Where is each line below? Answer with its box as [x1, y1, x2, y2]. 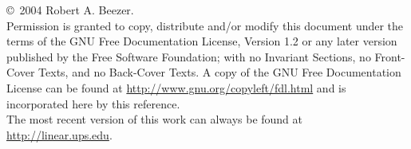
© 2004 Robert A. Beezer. [6, 2, 134, 18]
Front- [374, 48, 405, 65]
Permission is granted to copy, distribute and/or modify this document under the [6, 17, 404, 33]
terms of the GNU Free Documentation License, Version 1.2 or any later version [6, 33, 397, 49]
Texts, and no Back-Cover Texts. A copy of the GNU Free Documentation [38, 64, 401, 80]
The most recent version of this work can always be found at [6, 111, 302, 127]
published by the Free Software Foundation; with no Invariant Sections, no [6, 48, 371, 65]
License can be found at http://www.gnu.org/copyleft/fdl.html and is [6, 79, 346, 96]
